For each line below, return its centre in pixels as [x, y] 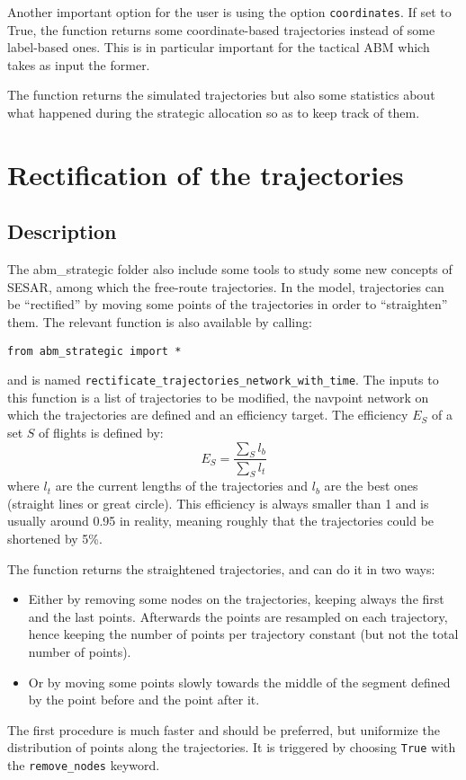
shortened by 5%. [55, 539]
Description [62, 231]
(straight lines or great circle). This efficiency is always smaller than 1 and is [218, 503]
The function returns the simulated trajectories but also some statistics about [221, 95]
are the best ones [371, 486]
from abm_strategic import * [94, 351]
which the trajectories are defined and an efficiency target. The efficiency [208, 415]
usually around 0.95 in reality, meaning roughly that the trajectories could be [221, 521]
